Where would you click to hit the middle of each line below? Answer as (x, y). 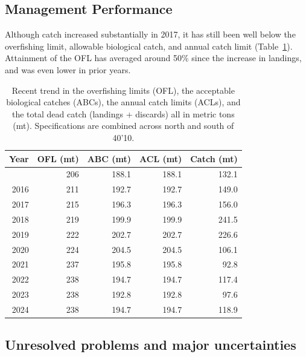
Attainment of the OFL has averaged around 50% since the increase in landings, (153, 58)
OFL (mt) (58, 158)
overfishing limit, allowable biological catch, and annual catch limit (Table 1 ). (149, 46)
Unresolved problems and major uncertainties (151, 345)
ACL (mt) (161, 158)
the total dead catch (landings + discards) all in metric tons (123, 113)
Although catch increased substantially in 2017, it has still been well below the (150, 34)
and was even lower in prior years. (68, 69)
